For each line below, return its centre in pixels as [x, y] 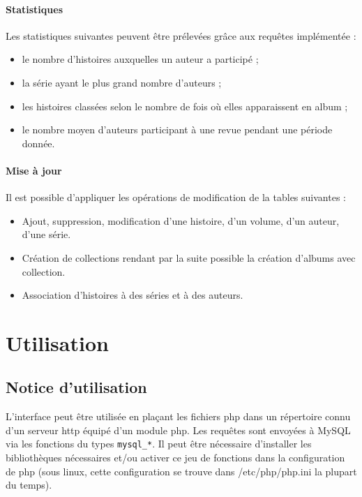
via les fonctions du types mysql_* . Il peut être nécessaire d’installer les [159, 444]
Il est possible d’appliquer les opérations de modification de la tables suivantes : [176, 197]
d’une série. [46, 234]
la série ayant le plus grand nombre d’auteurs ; [122, 82]
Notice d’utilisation [76, 387]
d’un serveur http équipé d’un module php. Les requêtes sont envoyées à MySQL [178, 430]
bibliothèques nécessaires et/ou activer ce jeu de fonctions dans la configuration [175, 458]
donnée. [38, 143]
